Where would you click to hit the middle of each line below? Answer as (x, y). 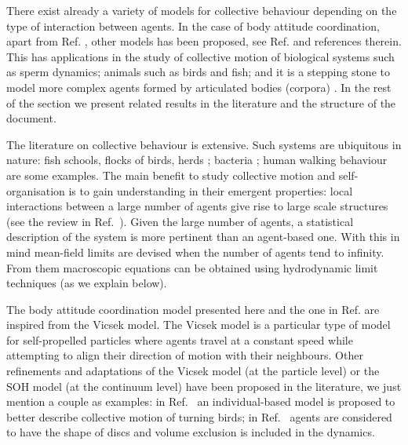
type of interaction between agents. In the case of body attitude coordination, (193, 26)
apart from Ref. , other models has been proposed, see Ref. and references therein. (204, 41)
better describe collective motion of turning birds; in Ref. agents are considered (199, 416)
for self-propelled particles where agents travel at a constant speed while (180, 339)
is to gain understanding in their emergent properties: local (211, 190)
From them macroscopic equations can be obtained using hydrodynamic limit (192, 267)
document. (31, 118)
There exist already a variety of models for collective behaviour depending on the (202, 10)
